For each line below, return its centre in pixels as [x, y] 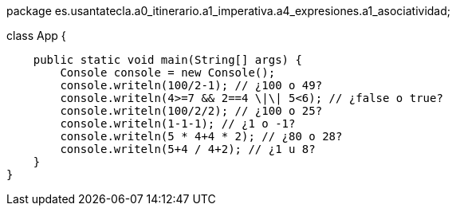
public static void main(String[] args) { [167, 60]
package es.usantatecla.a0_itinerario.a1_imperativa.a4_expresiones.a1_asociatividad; [229, 11]
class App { [36, 35]
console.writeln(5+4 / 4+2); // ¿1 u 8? [188, 149]
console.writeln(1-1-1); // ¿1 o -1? [178, 124]
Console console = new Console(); [168, 73]
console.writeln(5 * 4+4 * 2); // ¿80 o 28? [201, 136]
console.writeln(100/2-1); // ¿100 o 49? [191, 85]
